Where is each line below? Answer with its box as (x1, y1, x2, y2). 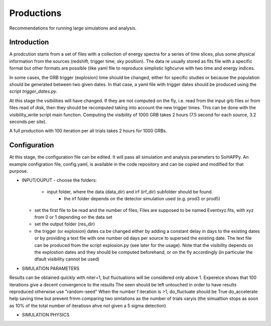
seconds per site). (9, 118, 47, 125)
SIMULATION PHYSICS (22, 312, 70, 318)
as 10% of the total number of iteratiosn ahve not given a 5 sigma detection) (9, 302, 167, 308)
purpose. (9, 168, 28, 174)
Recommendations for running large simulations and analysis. (9, 25, 137, 31)
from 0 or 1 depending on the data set (34, 214, 112, 220)
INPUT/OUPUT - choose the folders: (22, 177, 97, 183)
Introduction (9, 38, 49, 47)
